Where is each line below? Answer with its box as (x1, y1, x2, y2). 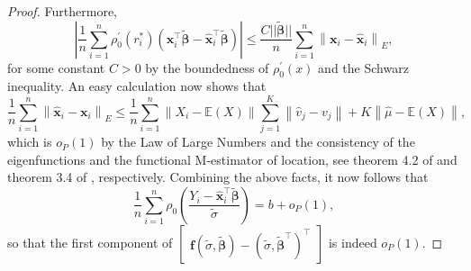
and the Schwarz (318, 58, 409, 77)
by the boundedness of (145, 58, 269, 77)
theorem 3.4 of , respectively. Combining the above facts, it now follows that (7, 167, 429, 186)
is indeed (328, 232, 377, 251)
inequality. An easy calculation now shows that (7, 77, 267, 95)
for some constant (7, 58, 105, 77)
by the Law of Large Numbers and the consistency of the (101, 132, 415, 151)
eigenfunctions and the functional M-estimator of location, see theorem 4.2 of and (7, 149, 457, 168)
